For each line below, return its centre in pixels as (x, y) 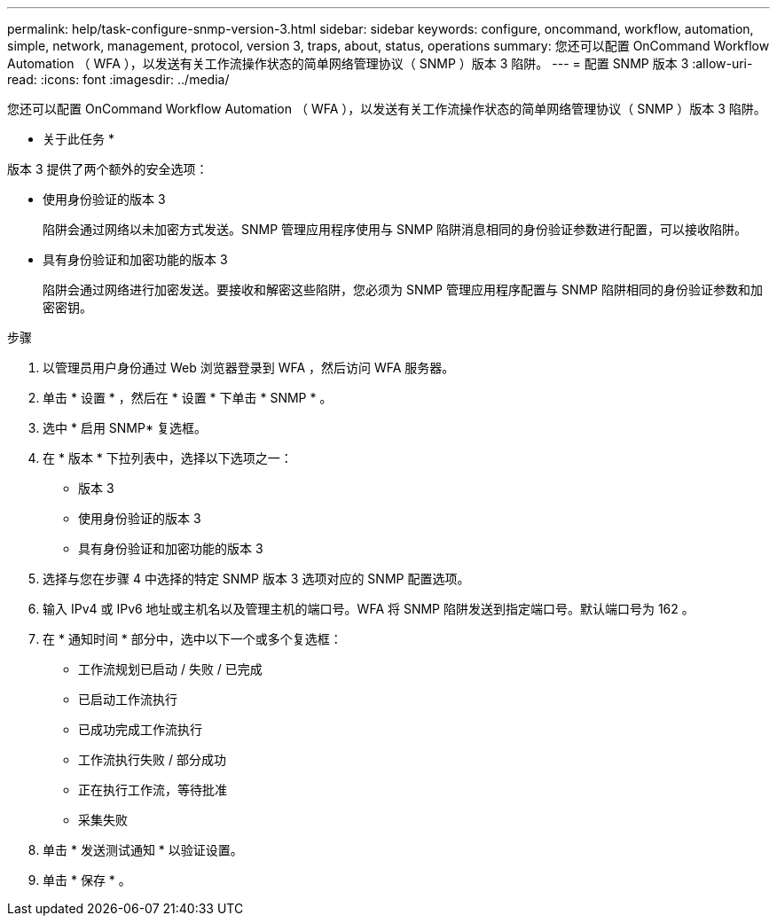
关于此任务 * (78, 139)
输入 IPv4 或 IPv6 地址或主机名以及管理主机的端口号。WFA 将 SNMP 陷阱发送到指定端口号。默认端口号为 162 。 (369, 609)
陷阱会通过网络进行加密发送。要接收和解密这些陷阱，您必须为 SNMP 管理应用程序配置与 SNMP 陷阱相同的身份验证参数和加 (403, 289)
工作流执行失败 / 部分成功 (152, 759)
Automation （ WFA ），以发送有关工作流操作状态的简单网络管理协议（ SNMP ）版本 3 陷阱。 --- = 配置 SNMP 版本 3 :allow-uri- (380, 63)
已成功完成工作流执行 (140, 729)
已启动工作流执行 (128, 699)
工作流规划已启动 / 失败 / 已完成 (170, 669)
